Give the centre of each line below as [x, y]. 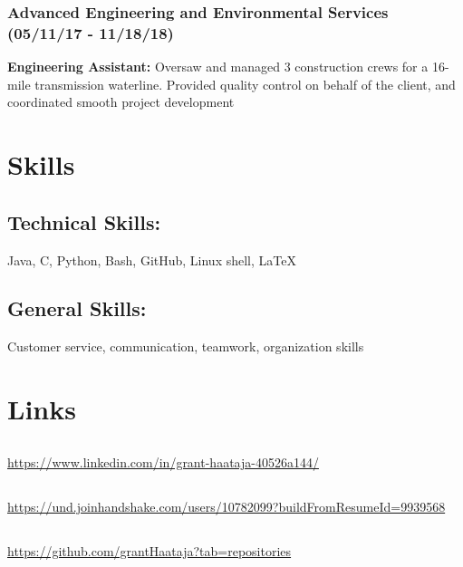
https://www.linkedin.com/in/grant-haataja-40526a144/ [163, 461]
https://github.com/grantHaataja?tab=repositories [150, 550]
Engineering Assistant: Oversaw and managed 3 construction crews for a [218, 67]
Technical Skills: [84, 221]
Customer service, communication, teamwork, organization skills [186, 346]
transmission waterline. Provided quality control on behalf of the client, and [245, 84]
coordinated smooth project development [121, 102]
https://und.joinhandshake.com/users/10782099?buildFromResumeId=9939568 [227, 506]
